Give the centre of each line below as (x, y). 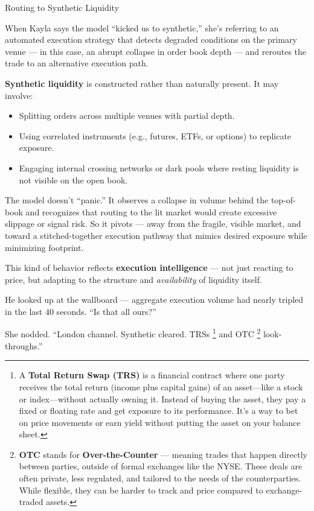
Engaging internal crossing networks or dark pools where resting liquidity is (159, 167)
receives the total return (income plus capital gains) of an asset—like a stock (161, 386)
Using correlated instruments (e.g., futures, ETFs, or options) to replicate (155, 135)
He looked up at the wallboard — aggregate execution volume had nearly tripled (154, 300)
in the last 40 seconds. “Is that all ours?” (81, 311)
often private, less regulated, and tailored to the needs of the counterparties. (160, 478)
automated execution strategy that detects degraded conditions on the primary (151, 40)
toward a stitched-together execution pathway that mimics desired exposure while (156, 235)
